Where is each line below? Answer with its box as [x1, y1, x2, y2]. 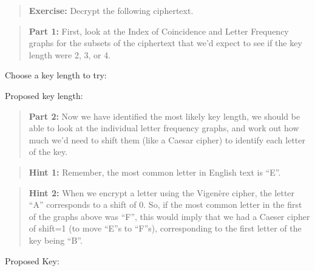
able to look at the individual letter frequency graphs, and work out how [29, 122, 299, 134]
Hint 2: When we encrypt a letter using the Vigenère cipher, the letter [29, 186, 295, 199]
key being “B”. [29, 233, 83, 246]
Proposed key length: [5, 89, 83, 101]
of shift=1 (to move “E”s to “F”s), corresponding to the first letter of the [29, 222, 302, 235]
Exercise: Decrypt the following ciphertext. [29, 4, 194, 16]
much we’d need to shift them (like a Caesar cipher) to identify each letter [29, 133, 306, 146]
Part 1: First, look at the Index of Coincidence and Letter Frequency [29, 24, 289, 37]
